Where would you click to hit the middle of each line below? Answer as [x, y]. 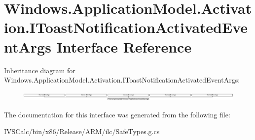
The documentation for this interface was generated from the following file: [117, 115]
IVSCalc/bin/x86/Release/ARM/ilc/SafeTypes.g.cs [82, 131]
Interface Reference [124, 46]
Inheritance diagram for [40, 70]
